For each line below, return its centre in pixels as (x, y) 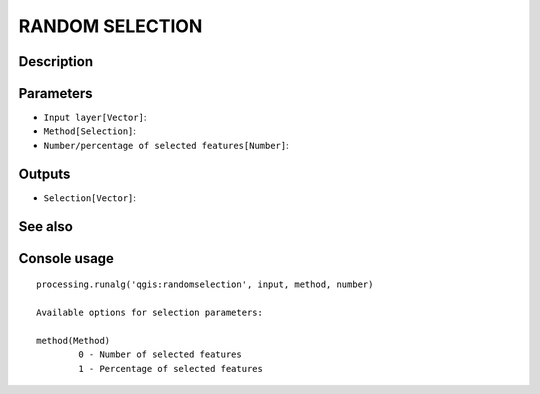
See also (46, 226)
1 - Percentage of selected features (171, 368)
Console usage (66, 258)
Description (56, 61)
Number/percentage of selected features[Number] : (166, 145)
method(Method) (73, 340)
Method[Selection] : (90, 131)
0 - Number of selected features (160, 354)
